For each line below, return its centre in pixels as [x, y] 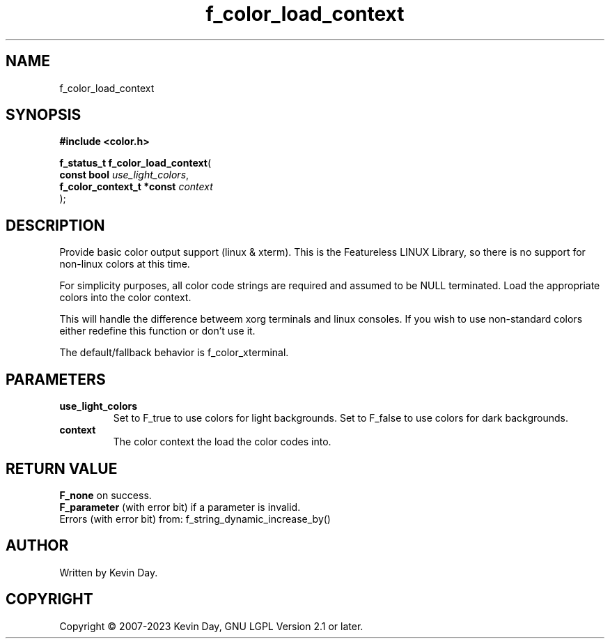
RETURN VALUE [62, 468]
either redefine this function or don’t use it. [157, 331]
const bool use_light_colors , [124, 175]
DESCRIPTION [55, 225]
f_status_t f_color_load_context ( [135, 163]
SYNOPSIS [44, 115]
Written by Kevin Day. [109, 572]
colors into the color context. [125, 298]
